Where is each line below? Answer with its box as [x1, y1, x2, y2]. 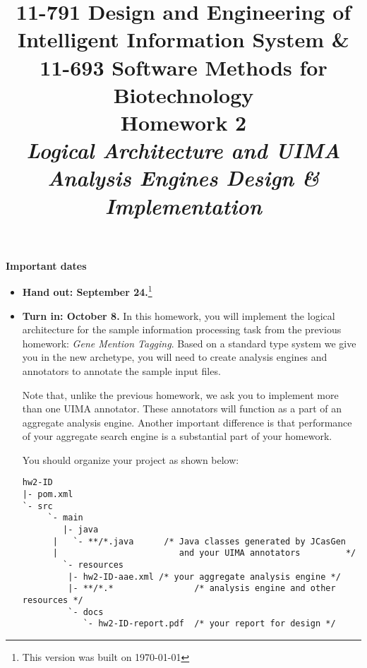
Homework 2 [120, 107, 247, 136]
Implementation [105, 191, 262, 220]
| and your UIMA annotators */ [52, 548, 356, 559]
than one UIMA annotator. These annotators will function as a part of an [22, 401, 342, 416]
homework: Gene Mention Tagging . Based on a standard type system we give [22, 335, 356, 350]
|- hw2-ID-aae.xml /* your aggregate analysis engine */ [68, 571, 341, 582]
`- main [47, 513, 83, 523]
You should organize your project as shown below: [22, 452, 239, 467]
